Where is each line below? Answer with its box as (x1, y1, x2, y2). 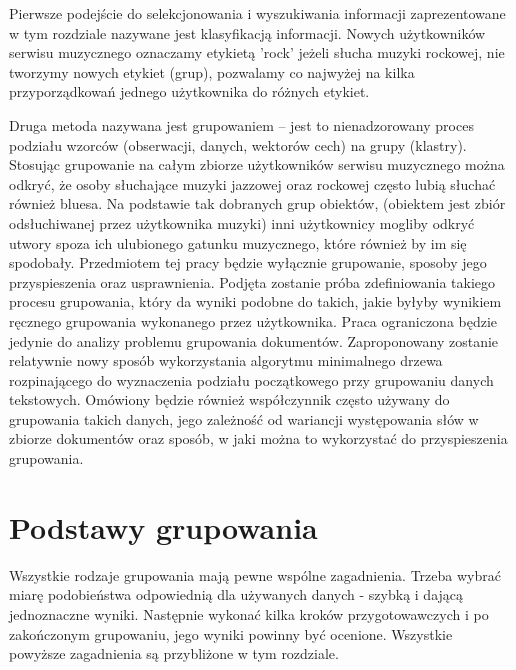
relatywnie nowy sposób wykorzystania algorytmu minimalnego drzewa (9, 350, 443, 371)
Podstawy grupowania (9, 506, 318, 547)
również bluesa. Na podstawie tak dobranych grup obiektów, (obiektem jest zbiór (9, 193, 506, 214)
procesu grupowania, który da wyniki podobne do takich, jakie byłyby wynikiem (9, 291, 502, 312)
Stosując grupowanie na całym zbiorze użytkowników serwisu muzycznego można (9, 154, 505, 175)
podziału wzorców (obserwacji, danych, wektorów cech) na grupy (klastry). (9, 134, 467, 155)
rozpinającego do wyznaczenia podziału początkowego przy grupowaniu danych (9, 369, 494, 390)
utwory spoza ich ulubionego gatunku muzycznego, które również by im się (9, 232, 467, 253)
